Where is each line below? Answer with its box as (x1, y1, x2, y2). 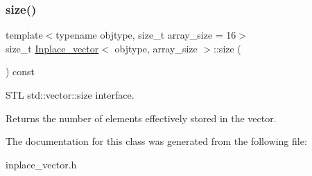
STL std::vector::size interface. (6, 88, 135, 101)
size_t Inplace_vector (6, 41, 99, 55)
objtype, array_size (114, 41, 198, 55)
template (6, 28, 43, 42)
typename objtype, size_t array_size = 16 (55, 28, 236, 42)
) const (6, 64, 35, 79)
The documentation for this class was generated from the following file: (6, 134, 307, 148)
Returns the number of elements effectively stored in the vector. (6, 110, 277, 125)
